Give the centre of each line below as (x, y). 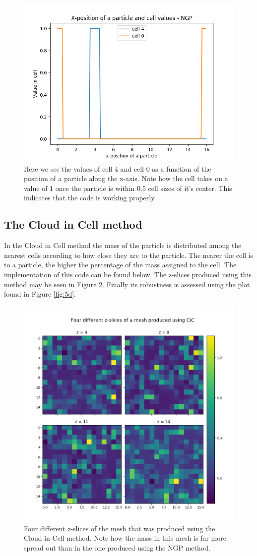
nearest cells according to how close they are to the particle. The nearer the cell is (129, 255)
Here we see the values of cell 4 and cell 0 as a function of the (118, 168)
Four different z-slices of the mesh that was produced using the (120, 528)
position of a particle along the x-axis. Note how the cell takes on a (126, 178)
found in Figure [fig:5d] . (40, 294)
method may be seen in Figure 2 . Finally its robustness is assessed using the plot (127, 284)
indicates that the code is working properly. (90, 198)
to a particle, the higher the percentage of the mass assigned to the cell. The (120, 265)
